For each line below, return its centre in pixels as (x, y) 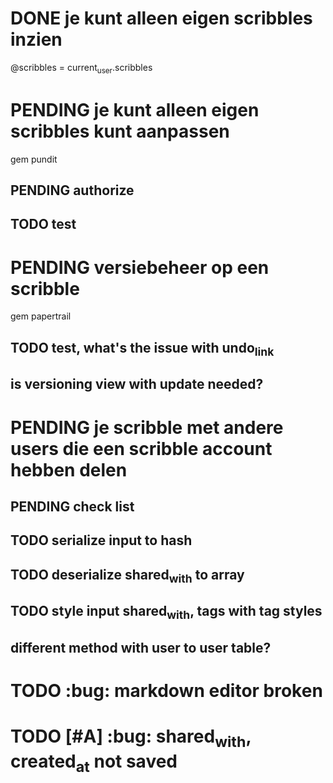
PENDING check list (72, 506)
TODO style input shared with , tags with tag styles (166, 612)
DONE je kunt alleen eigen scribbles (161, 18)
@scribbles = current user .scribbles (81, 68)
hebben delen (69, 469)
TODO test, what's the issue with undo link (142, 349)
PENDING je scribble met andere (147, 427)
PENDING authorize (72, 190)
